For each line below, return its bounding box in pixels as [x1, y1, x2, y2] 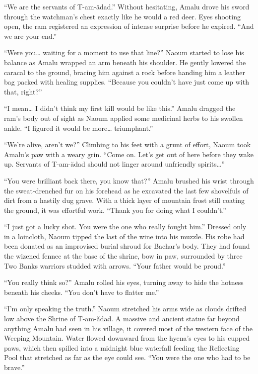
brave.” [4, 362, 25, 372]
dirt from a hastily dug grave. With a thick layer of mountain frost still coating [4, 195, 245, 205]
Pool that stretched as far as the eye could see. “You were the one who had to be [4, 352, 251, 363]
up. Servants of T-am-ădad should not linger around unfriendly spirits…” [4, 159, 225, 169]
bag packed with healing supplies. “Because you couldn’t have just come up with [4, 77, 249, 87]
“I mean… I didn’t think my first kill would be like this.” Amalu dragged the [4, 103, 236, 113]
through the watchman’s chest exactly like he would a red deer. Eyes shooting [4, 11, 241, 21]
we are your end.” [4, 30, 57, 41]
